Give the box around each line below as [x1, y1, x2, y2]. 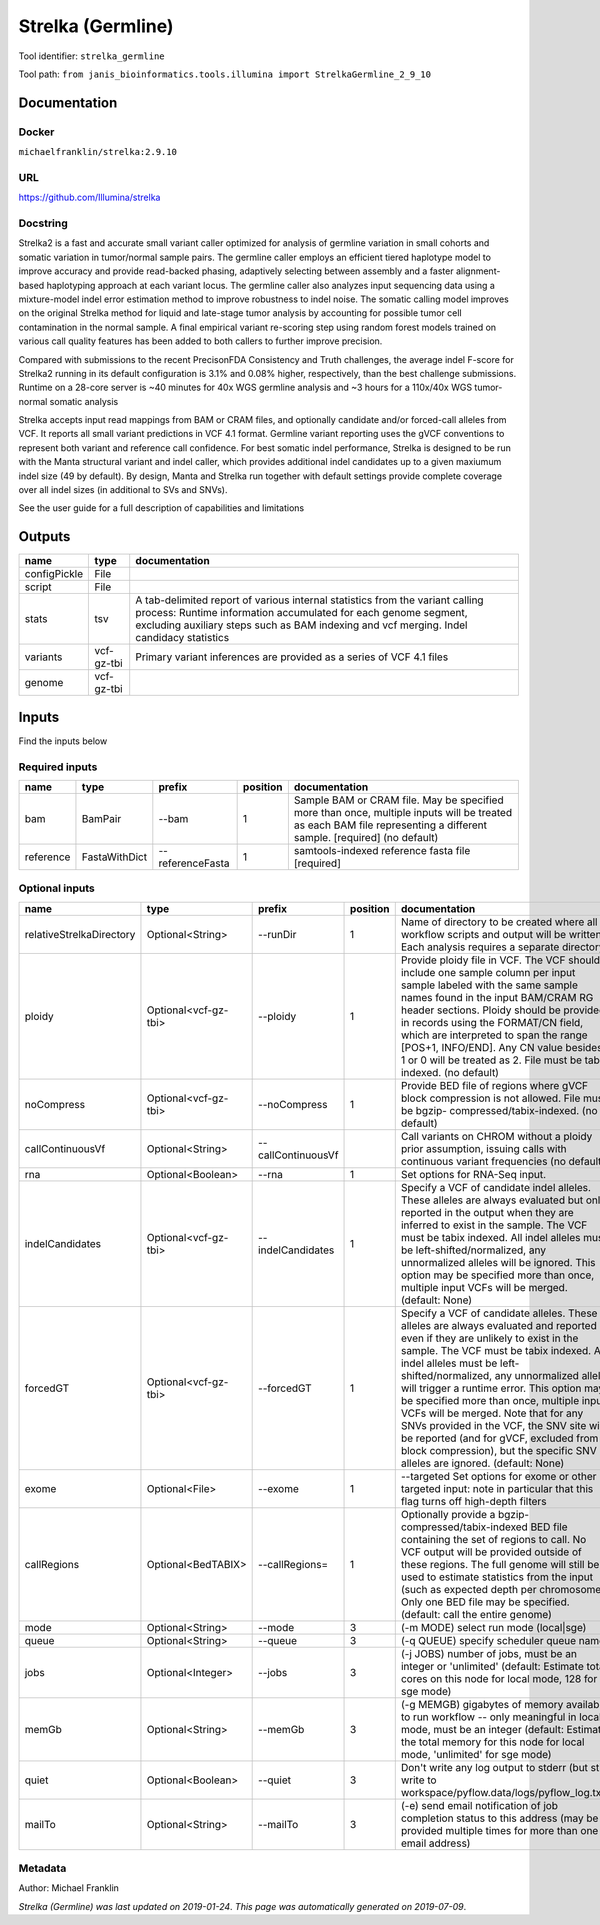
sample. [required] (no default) [293, 830, 439, 844]
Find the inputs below [18, 735, 108, 747]
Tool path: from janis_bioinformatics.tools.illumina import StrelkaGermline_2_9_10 [18, 68, 432, 80]
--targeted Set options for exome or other [400, 1469, 597, 1483]
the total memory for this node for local [400, 1735, 585, 1749]
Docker [18, 125, 55, 139]
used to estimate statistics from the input [400, 1570, 594, 1584]
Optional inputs [18, 881, 95, 895]
